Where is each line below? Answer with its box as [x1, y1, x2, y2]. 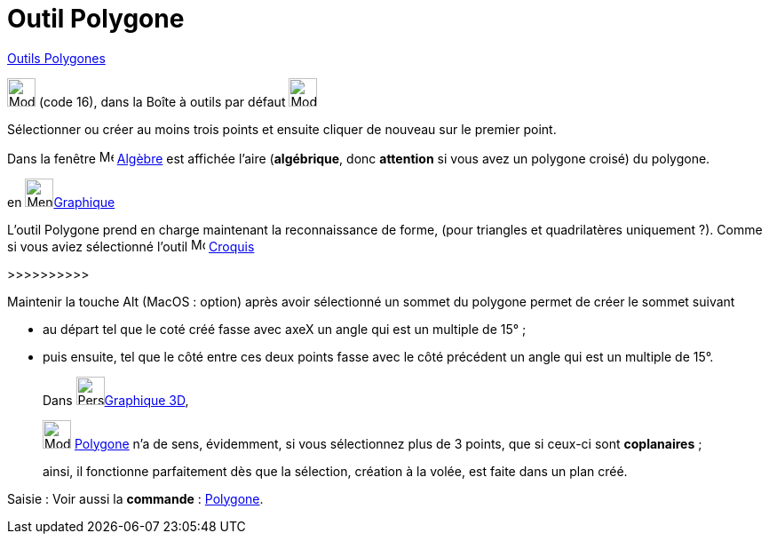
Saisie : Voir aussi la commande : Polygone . [7, 490, 264, 506]
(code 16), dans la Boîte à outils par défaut [38, 93, 286, 109]
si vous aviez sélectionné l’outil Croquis [7, 238, 255, 254]
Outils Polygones [7, 50, 106, 66]
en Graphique [7, 194, 115, 210]
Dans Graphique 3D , [43, 392, 189, 408]
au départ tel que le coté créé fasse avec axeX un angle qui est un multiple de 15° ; [43, 321, 527, 337]
